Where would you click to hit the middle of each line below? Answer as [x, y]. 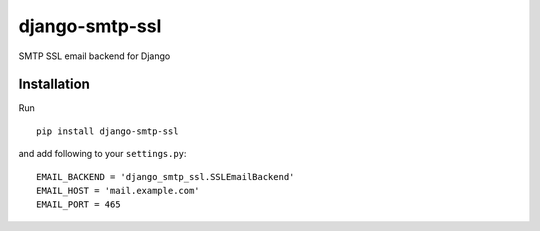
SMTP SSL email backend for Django [94, 56]
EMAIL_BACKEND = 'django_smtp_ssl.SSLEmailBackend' [165, 176]
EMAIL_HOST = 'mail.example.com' [118, 191]
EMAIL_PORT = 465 [78, 204]
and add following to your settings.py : [102, 154]
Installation [54, 84]
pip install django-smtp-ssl [107, 131]
